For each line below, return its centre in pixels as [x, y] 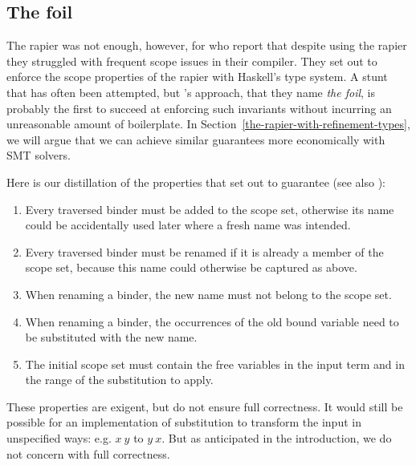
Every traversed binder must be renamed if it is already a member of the [204, 251]
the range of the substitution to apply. [119, 380]
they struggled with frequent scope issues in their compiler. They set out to [192, 61]
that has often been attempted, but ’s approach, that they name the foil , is [191, 92]
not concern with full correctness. [88, 453]
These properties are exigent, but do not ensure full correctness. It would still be [205, 406]
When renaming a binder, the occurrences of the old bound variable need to [212, 321]
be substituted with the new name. [111, 337]
